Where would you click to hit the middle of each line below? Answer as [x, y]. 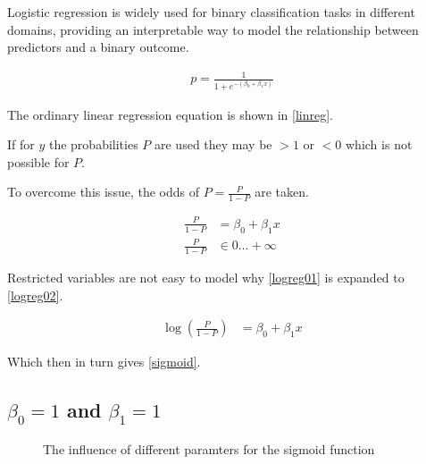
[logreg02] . [35, 295]
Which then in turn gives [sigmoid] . [104, 362]
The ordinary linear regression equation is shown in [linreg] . [170, 114]
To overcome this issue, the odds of [103, 192]
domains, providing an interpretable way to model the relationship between [213, 29]
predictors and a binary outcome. [98, 47]
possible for [38, 161]
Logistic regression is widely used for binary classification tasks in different [211, 12]
